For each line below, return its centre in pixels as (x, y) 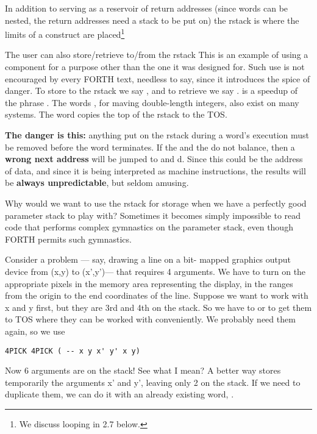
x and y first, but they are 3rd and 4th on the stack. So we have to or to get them (158, 307)
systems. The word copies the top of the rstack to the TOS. (116, 114)
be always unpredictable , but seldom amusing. (97, 183)
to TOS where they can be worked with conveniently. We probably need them (150, 319)
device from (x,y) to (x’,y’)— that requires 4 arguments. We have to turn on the (155, 271)
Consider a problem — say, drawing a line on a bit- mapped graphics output (148, 259)
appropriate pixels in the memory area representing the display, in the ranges (149, 283)
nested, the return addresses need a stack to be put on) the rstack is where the (152, 20)
